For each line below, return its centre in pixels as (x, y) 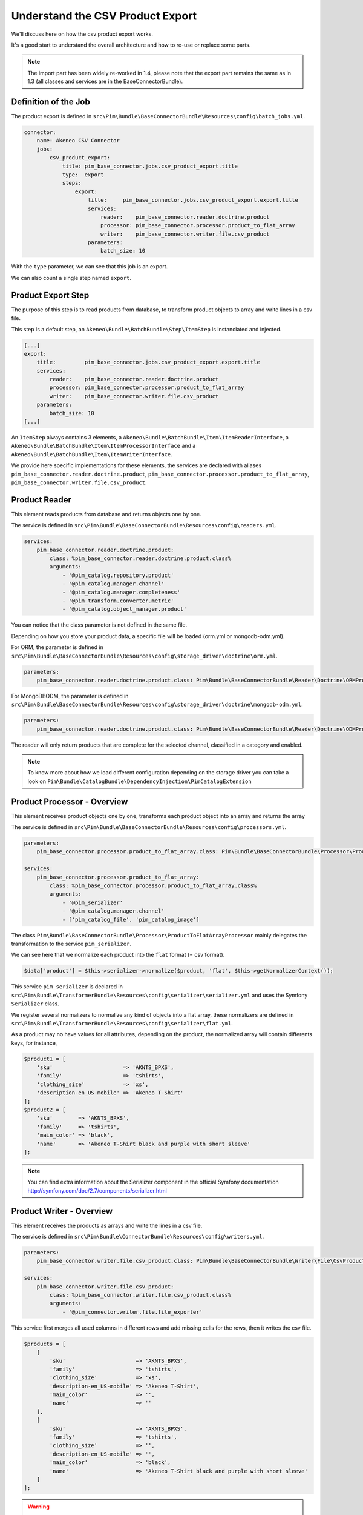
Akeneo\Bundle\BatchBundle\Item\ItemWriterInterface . (92, 454)
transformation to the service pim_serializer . (71, 944)
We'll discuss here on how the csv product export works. (82, 34)
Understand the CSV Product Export (104, 16)
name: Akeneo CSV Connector (78, 141)
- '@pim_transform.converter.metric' (118, 601)
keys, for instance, (34, 1043)
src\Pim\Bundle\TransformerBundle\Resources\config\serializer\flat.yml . (122, 1023)
